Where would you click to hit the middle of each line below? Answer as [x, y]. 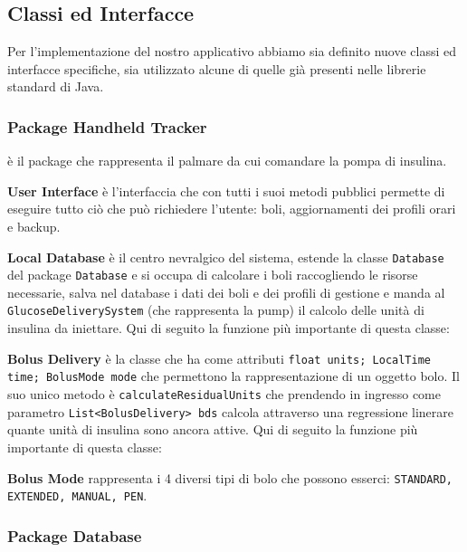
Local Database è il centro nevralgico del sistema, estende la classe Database [226, 257]
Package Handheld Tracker [107, 126]
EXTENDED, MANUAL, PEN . [77, 495]
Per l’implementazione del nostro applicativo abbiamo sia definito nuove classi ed [232, 51]
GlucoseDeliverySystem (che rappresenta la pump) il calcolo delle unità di [216, 310]
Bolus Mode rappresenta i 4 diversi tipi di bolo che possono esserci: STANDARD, [230, 477]
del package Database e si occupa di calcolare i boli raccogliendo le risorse [213, 275]
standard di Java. [56, 86]
